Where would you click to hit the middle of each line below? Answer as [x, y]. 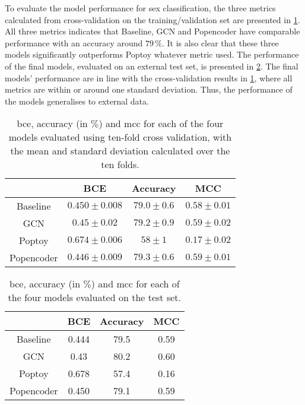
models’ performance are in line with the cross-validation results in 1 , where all [149, 77]
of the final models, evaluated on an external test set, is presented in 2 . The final [152, 66]
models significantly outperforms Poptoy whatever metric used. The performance [152, 54]
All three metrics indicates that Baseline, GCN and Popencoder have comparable [152, 31]
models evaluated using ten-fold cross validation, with [120, 137]
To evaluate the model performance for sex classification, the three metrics [140, 8]
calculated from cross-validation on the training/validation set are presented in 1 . [152, 19]
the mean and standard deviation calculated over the [120, 151]
